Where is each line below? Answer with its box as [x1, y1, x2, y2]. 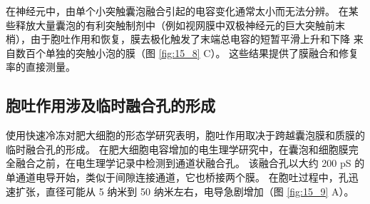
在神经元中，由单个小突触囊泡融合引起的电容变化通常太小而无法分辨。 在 [6, 4, 349, 18]
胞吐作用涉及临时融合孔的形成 [6, 94, 215, 116]
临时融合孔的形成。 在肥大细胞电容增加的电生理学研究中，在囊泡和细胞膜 [6, 141, 349, 156]
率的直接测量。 [6, 59, 76, 74]
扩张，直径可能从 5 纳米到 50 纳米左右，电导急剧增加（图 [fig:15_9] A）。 [15, 183, 354, 198]
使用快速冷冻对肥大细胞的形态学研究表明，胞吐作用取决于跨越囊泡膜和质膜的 [6, 128, 365, 143]
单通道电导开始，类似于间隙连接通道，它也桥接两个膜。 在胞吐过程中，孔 [6, 169, 349, 184]
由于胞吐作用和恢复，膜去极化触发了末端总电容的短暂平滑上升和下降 [30, 31, 350, 46]
